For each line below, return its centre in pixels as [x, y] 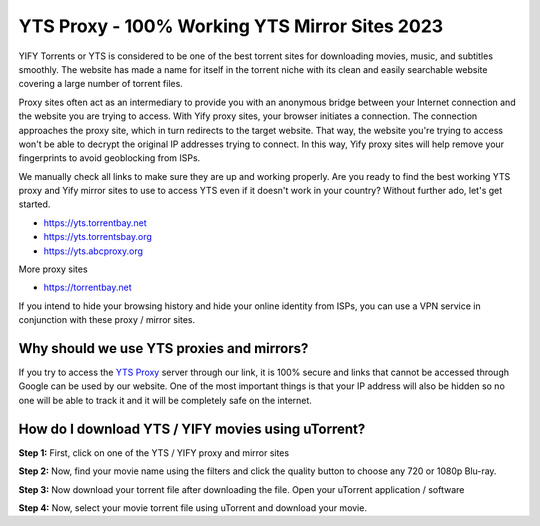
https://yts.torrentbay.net [95, 222]
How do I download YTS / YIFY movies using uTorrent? [192, 428]
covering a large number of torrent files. [101, 84]
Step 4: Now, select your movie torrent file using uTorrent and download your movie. [192, 507]
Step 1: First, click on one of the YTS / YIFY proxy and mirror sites [154, 452]
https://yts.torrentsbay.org [97, 237]
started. [34, 204]
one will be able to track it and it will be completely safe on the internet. [165, 400]
